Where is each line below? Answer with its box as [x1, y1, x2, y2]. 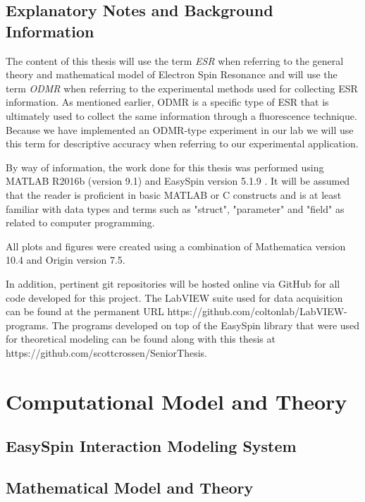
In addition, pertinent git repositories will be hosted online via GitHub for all [6, 276, 340, 290]
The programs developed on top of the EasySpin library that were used [51, 317, 360, 332]
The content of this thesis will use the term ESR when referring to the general [6, 53, 344, 68]
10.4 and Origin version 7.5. [6, 252, 125, 267]
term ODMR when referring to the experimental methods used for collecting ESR [6, 80, 358, 95]
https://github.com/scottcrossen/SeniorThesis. [6, 345, 207, 360]
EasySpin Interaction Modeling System [6, 435, 297, 457]
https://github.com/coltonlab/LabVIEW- [167, 304, 347, 319]
